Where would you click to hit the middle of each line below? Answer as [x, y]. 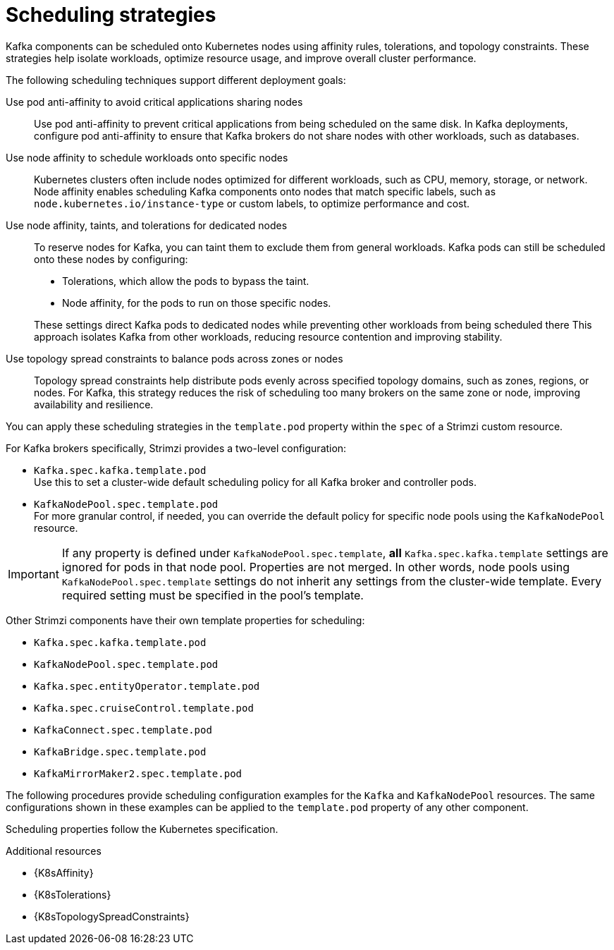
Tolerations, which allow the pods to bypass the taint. [186, 281]
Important [33, 574]
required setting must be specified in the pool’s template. [213, 595]
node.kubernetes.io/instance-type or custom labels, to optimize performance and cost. [252, 203]
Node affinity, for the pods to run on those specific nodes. [197, 303]
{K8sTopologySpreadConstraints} [112, 916]
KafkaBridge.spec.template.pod [120, 751]
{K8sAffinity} [64, 872]
